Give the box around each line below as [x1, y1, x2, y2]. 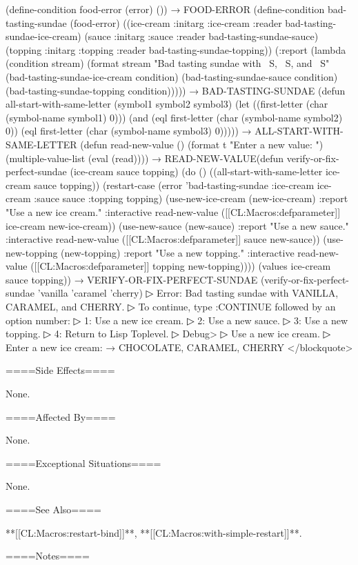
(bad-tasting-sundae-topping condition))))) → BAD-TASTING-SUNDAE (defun [6, 83, 346, 97]
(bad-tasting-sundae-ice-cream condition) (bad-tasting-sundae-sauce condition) [6, 69, 338, 83]
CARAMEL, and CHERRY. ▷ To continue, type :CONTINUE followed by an [6, 299, 336, 314]
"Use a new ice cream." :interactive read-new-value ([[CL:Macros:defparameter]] [6, 204, 341, 219]
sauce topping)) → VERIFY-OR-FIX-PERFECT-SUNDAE [6, 272, 258, 286]
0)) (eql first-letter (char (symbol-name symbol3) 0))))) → [6, 123, 252, 138]
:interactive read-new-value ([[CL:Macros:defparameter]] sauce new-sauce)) [6, 232, 320, 246]
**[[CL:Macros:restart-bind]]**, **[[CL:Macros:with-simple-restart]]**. [6, 525, 302, 539]
